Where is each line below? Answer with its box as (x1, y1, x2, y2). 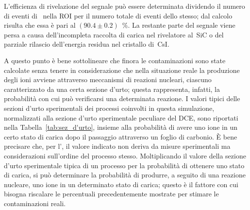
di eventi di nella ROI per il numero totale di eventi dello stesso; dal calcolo (4, 10, 233, 20)
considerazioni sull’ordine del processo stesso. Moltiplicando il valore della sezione (4, 150, 246, 160)
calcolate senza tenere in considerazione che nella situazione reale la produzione (4, 65, 240, 75)
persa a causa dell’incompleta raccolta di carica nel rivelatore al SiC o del (4, 29, 224, 39)
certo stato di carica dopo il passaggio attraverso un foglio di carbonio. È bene (4, 131, 237, 141)
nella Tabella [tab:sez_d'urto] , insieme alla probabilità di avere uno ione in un (4, 122, 238, 132)
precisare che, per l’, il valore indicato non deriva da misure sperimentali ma (4, 141, 231, 151)
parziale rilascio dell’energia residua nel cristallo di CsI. (4, 39, 169, 49)
